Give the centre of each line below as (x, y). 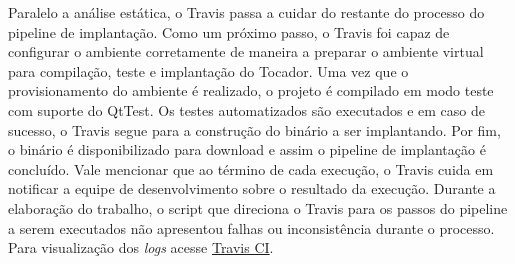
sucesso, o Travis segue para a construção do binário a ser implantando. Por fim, (254, 129)
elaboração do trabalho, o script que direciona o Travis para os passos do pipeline (258, 207)
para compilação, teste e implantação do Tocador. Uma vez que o (208, 70)
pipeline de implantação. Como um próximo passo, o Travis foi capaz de (229, 31)
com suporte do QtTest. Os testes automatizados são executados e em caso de (247, 109)
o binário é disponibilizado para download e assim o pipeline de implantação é (247, 149)
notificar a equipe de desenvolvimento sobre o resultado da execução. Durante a (252, 188)
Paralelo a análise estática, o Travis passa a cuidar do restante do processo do (246, 12)
